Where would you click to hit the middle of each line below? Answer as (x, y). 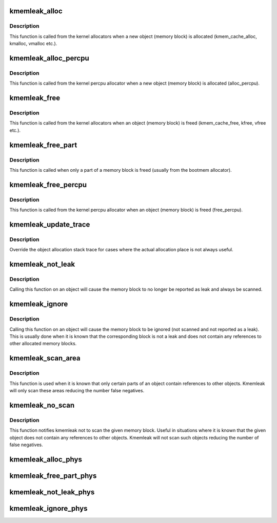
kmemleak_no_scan (42, 405)
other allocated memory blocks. (43, 344)
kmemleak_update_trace (50, 224)
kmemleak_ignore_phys (48, 508)
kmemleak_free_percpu (48, 185)
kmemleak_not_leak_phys (52, 492)
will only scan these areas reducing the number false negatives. (77, 390)
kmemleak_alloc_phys (46, 459)
